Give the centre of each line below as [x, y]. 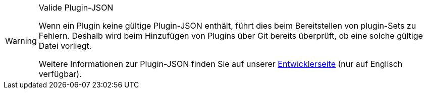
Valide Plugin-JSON [76, 8]
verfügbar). [60, 74]
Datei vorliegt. [65, 46]
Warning [21, 41]
